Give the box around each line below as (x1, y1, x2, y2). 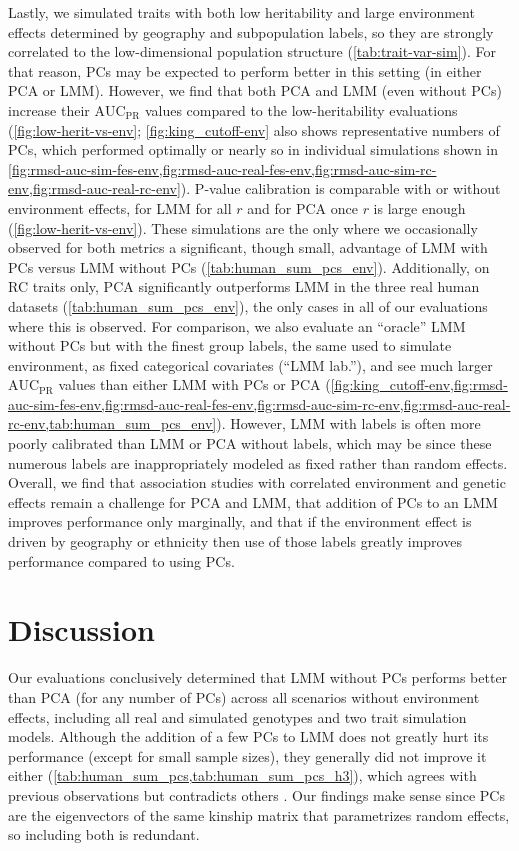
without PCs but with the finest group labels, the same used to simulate (8, 335, 452, 356)
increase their (8, 99, 90, 120)
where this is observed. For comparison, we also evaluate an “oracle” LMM (8, 315, 466, 336)
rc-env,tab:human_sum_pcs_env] (8, 413, 217, 434)
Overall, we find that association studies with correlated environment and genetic (8, 472, 506, 493)
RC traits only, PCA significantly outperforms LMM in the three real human (8, 276, 480, 297)
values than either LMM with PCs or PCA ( (58, 374, 331, 395)
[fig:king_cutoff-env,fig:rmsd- (330, 374, 508, 395)
